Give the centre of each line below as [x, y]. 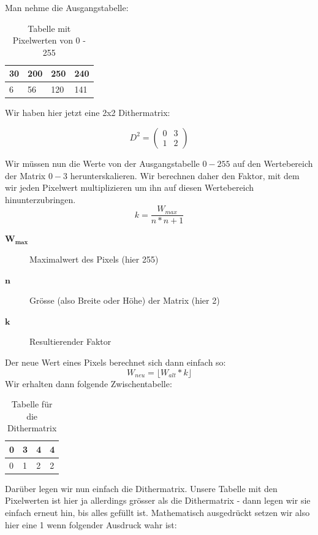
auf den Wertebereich [273, 163]
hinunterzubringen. [40, 199]
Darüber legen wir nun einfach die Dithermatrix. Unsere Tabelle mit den [141, 488]
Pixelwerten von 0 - [49, 40]
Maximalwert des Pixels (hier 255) [94, 259]
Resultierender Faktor [70, 341]
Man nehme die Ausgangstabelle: [67, 7]
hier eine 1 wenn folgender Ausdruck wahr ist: [91, 524]
